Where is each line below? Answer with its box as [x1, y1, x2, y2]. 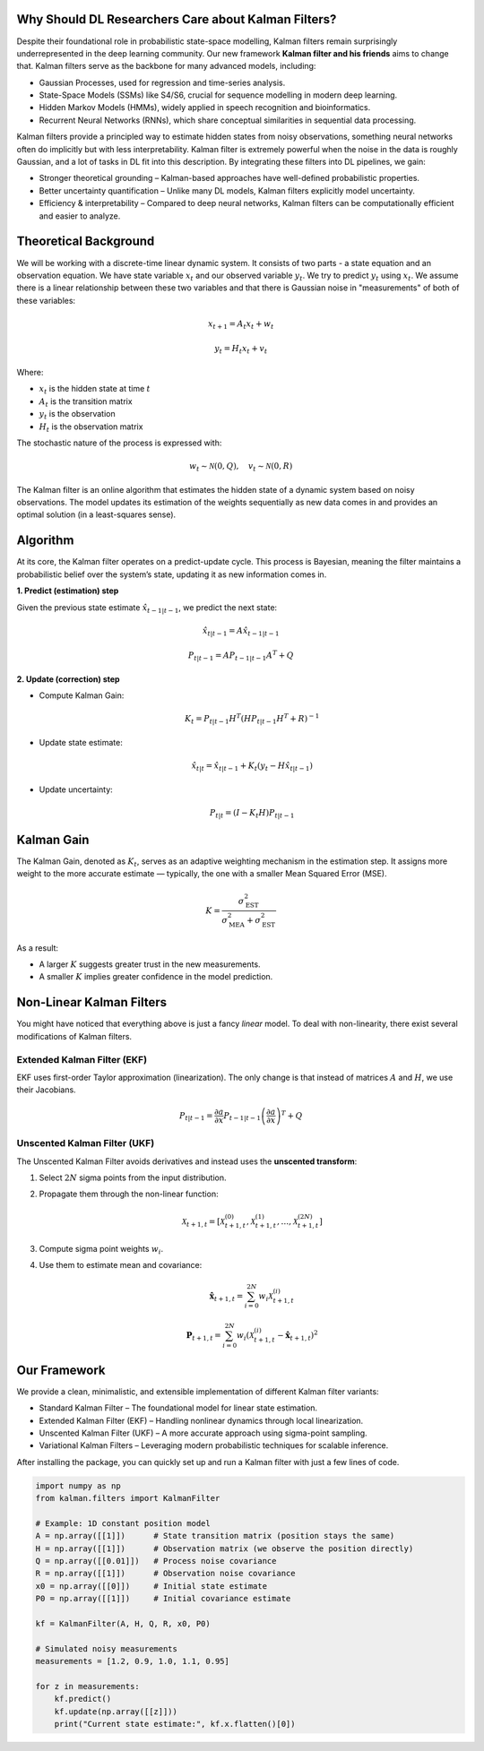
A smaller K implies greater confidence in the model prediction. [39, 971, 273, 982]
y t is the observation [39, 409, 116, 421]
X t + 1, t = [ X [181, 1216, 226, 1229]
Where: [16, 367, 44, 377]
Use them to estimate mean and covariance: [39, 1260, 203, 1271]
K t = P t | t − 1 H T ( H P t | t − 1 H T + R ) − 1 [185, 712, 320, 726]
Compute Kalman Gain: [39, 690, 125, 701]
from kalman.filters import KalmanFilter [35, 1493, 220, 1504]
